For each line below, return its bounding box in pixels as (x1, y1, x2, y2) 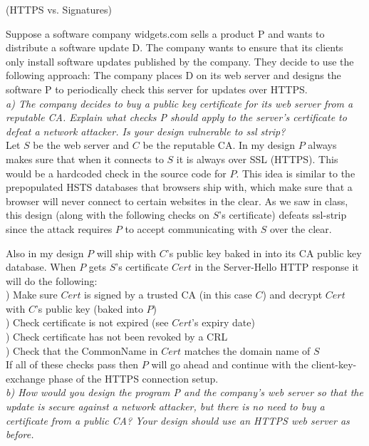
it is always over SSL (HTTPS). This (176, 151, 338, 166)
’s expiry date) (192, 315, 255, 330)
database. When (6, 259, 76, 274)
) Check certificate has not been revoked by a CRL (6, 329, 228, 344)
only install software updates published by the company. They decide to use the (6, 53, 354, 68)
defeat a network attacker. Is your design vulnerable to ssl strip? (6, 123, 286, 138)
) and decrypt (262, 287, 323, 302)
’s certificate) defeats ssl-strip (219, 207, 347, 222)
